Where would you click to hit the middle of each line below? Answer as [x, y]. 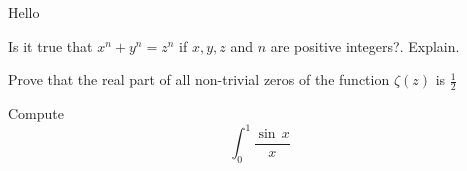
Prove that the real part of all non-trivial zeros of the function [199, 79]
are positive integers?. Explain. [365, 45]
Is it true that [50, 45]
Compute [36, 113]
